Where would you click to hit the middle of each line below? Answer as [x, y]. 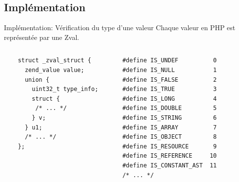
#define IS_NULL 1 [169, 70]
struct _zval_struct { [54, 61]
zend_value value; [54, 70]
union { [37, 80]
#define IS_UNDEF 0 [169, 61]
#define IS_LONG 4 [169, 99]
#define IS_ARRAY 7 [169, 127]
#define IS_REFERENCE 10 [169, 156]
